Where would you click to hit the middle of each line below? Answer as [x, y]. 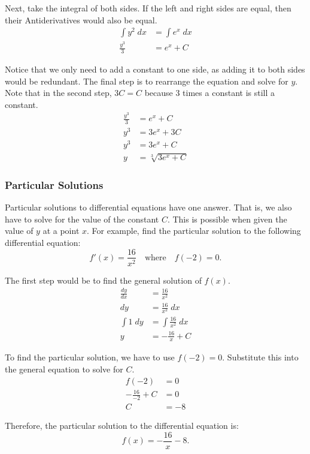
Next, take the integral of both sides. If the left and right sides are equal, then [148, 8]
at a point [61, 231]
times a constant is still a [229, 93]
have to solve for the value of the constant [82, 219]
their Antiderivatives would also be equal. [81, 19]
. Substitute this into [260, 357]
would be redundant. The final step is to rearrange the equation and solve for [147, 81]
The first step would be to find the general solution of [103, 280]
